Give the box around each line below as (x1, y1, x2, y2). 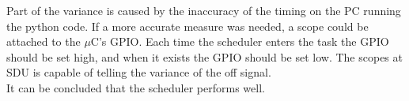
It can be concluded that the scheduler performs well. (6, 79, 265, 95)
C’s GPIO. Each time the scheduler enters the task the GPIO (90, 33, 389, 50)
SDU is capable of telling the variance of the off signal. (6, 64, 271, 80)
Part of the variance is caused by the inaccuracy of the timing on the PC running (6, 2, 401, 18)
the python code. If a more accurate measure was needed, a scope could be (6, 17, 369, 34)
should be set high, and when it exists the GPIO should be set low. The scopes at (6, 48, 403, 65)
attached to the (6, 33, 81, 50)
